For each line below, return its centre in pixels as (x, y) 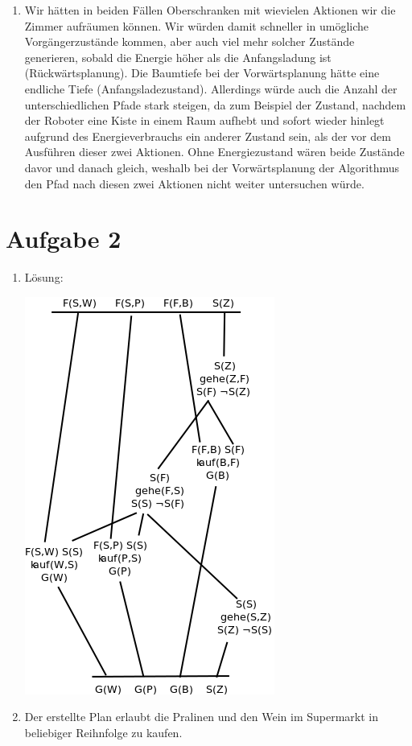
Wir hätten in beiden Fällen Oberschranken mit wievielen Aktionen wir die (210, 10)
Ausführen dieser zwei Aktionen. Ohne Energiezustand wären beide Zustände (214, 152)
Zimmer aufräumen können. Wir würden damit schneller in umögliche (197, 25)
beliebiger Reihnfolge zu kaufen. (103, 733)
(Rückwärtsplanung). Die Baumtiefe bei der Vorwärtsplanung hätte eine (202, 73)
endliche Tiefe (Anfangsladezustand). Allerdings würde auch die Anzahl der (211, 88)
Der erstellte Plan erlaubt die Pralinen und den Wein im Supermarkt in (202, 717)
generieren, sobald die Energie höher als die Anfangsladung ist (178, 57)
